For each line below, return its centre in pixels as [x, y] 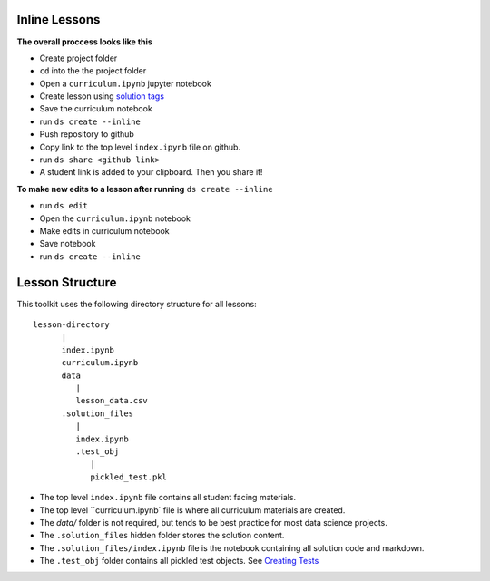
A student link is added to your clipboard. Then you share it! [151, 172]
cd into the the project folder [93, 71]
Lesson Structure [67, 282]
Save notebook [68, 244]
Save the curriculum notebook [96, 109]
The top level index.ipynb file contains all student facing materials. [168, 498]
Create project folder [78, 58]
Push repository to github [87, 134]
